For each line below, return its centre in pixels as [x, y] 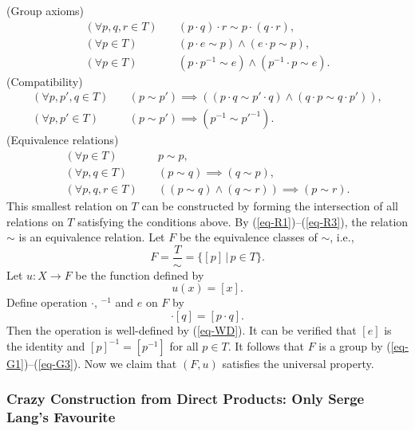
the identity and [46, 345]
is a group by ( [355, 345]
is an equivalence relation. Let [92, 237]
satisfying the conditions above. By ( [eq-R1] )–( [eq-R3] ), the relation [243, 221]
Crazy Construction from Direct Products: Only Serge [186, 399]
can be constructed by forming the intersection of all [270, 206]
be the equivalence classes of [248, 237]
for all [184, 345]
